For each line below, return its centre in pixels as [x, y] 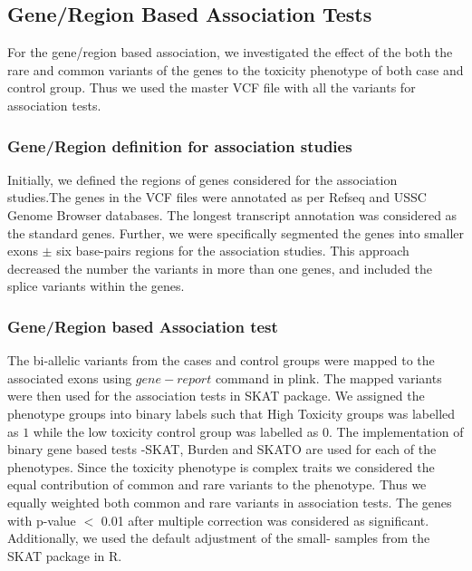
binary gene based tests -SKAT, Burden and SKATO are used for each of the [222, 449]
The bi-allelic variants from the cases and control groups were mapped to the [221, 360]
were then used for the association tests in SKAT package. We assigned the [216, 396]
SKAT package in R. [65, 555]
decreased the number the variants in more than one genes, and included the [220, 268]
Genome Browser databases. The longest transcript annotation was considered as [232, 214]
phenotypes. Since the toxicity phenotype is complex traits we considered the [221, 466]
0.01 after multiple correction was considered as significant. [265, 520]
